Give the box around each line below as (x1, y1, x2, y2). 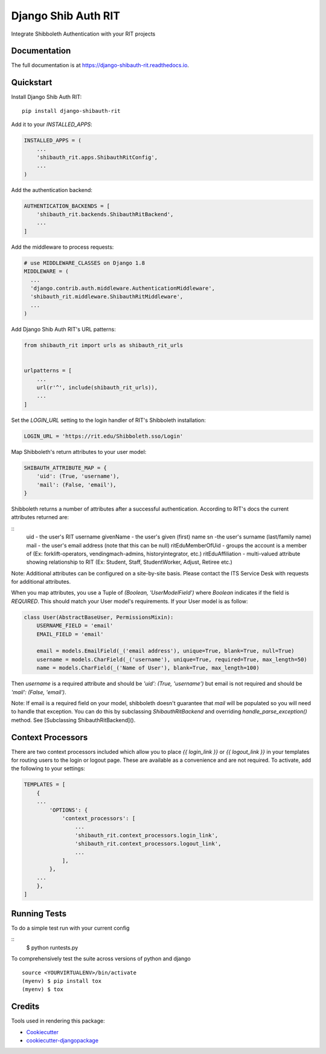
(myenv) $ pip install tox (22, 977, 102, 984)
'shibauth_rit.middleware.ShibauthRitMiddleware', (30, 293, 184, 300)
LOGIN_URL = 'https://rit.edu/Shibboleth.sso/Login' (24, 432, 184, 439)
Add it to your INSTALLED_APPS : (11, 121, 93, 128)
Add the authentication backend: (11, 186, 93, 193)
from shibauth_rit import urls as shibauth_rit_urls (24, 342, 184, 349)
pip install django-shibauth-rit (22, 107, 121, 114)
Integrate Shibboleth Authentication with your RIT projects (11, 30, 156, 37)
